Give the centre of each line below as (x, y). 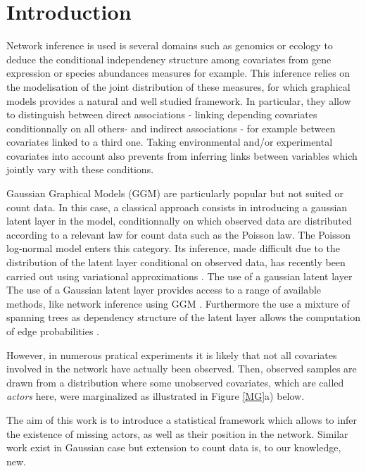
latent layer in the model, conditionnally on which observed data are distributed (179, 221)
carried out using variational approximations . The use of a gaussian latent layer (179, 276)
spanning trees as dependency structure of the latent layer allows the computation (183, 317)
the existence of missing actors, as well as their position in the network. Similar (177, 433)
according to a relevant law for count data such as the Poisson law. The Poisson (178, 234)
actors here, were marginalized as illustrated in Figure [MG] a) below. (156, 396)
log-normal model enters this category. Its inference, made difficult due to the (173, 248)
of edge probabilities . (53, 331)
